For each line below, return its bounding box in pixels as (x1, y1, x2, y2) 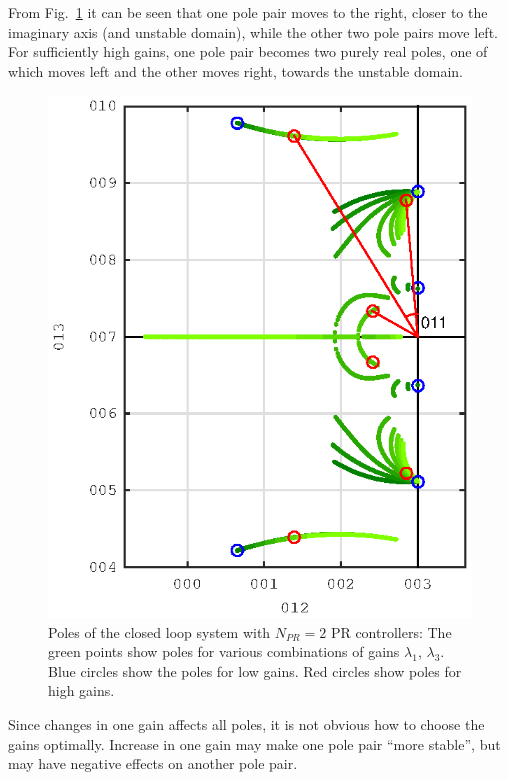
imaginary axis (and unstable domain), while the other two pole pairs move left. (8, 21, 498, 42)
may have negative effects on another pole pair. (8, 753, 298, 774)
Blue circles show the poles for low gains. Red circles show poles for (48, 660, 462, 681)
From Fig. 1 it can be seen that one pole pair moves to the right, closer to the (8, 2, 488, 22)
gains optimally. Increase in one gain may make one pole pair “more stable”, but (8, 733, 501, 754)
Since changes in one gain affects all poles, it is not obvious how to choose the (8, 713, 485, 734)
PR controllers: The (330, 621, 452, 642)
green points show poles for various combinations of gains (48, 641, 400, 662)
